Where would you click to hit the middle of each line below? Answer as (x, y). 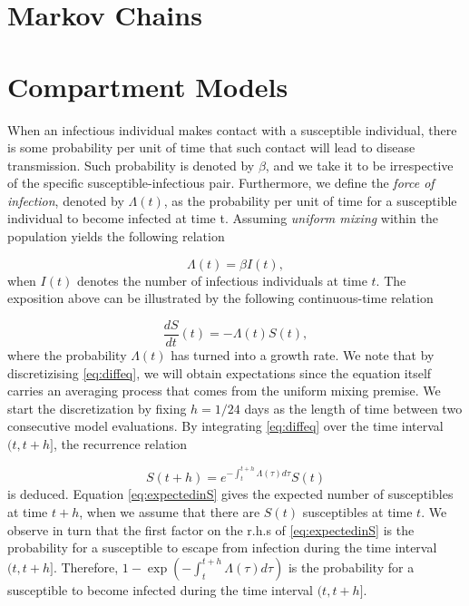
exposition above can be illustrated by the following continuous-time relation (220, 298)
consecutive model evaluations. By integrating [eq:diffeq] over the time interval (225, 426)
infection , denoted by (66, 200)
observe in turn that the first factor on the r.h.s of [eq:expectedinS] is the (211, 529)
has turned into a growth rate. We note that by (303, 354)
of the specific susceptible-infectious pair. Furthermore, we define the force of (221, 183)
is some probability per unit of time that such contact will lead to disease (211, 147)
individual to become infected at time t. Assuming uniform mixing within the (223, 218)
